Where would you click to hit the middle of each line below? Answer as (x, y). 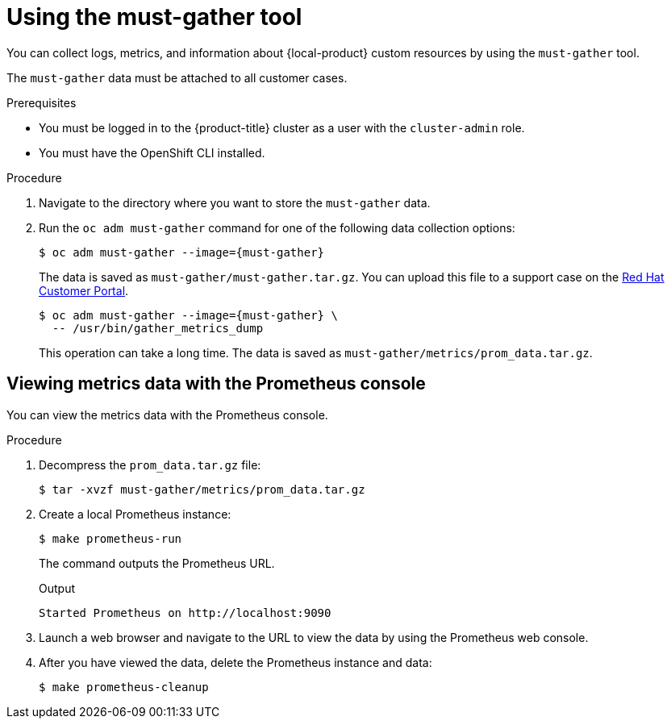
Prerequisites (42, 102)
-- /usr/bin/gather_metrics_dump (158, 328)
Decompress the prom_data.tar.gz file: (150, 465)
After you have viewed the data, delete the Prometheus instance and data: (235, 662)
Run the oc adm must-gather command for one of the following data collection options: (277, 227)
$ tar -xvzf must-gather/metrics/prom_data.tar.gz (202, 489)
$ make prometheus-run (110, 538)
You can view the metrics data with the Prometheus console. (167, 415)
